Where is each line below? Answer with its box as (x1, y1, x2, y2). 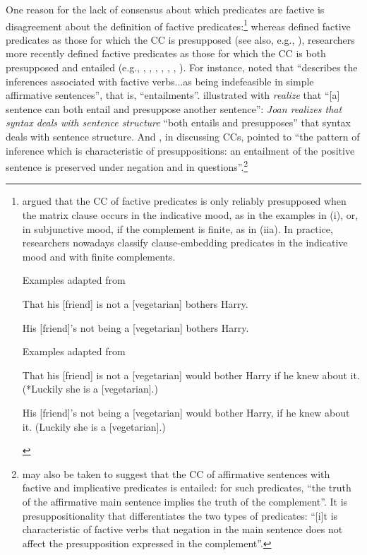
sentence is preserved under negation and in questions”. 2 (6, 157, 248, 174)
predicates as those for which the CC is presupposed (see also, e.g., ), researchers (6, 32, 355, 47)
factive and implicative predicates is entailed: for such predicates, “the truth (22, 480, 351, 495)
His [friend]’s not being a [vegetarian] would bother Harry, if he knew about (22, 405, 350, 419)
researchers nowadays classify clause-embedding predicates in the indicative (22, 235, 348, 250)
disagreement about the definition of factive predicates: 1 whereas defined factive (6, 16, 351, 33)
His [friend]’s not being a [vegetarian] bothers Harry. (22, 320, 249, 335)
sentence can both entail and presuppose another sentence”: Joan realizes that (6, 101, 342, 116)
